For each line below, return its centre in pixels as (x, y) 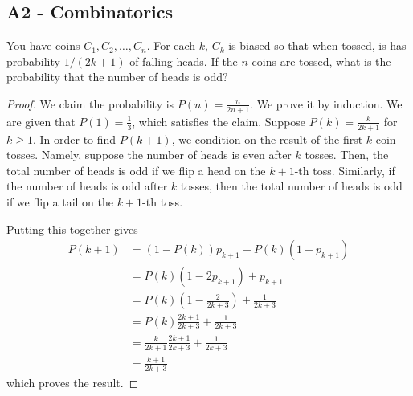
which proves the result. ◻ (73, 382)
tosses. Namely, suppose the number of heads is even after (149, 155)
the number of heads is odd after (87, 186)
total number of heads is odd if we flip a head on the (136, 170)
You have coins (43, 45)
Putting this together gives (72, 229)
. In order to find (74, 139)
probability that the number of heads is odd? (117, 77)
